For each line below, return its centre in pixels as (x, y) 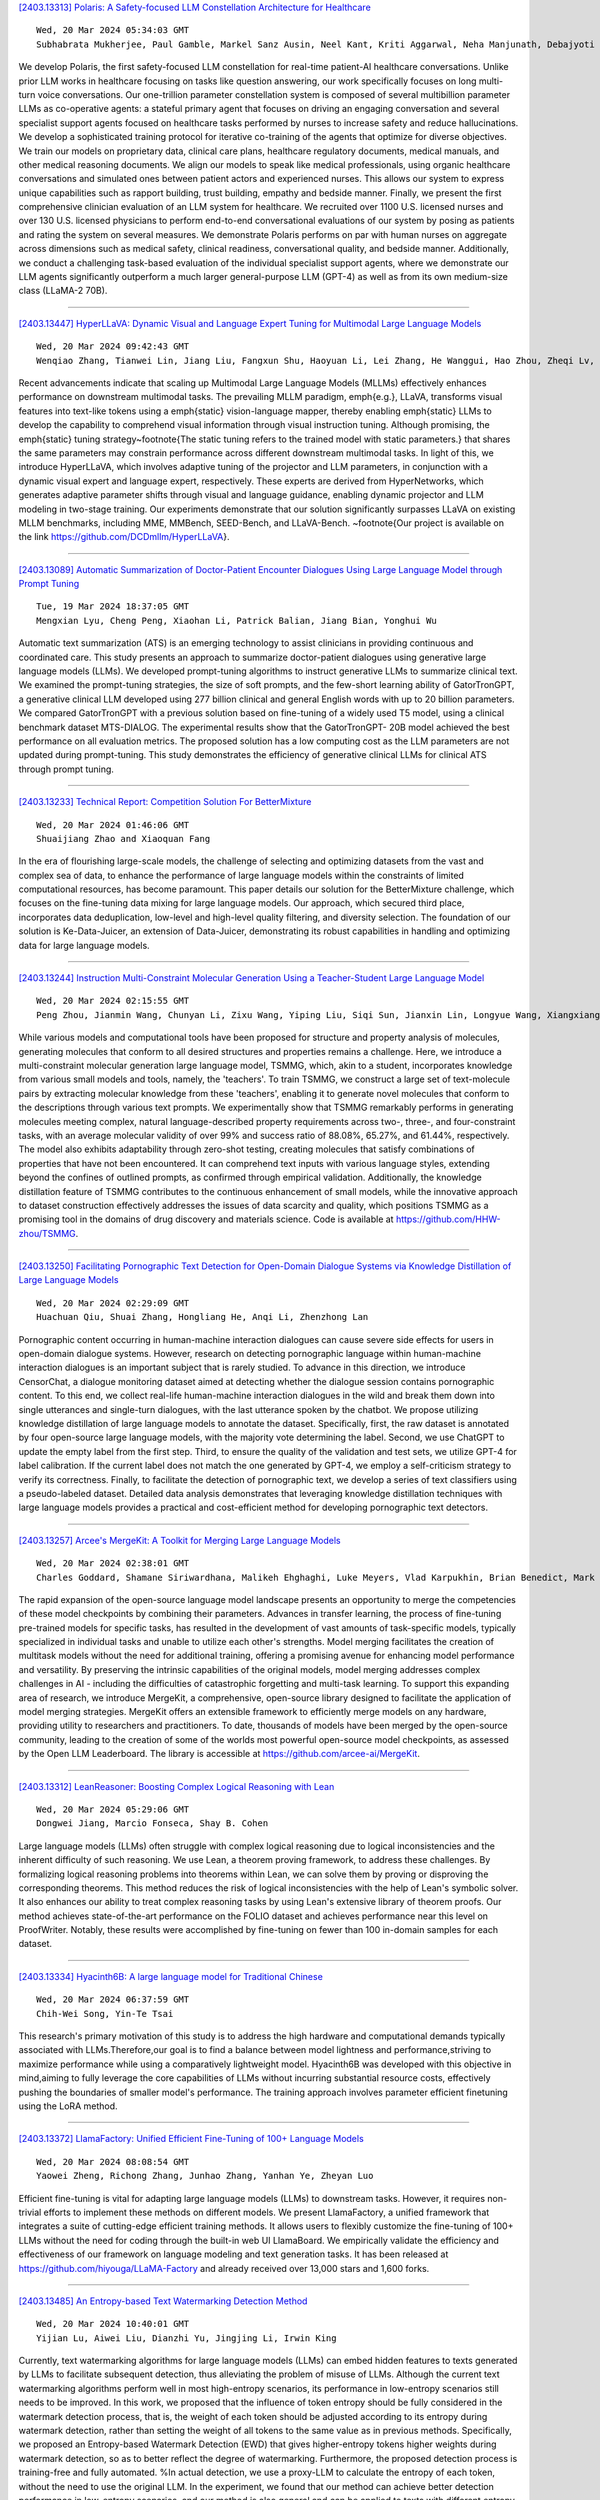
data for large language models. (84, 945)
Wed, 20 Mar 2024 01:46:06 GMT (113, 824)
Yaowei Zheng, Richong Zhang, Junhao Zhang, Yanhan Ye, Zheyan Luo (205, 2176)
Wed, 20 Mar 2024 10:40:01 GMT (113, 2324)
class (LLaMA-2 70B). (63, 291)
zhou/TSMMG (47, 1233)
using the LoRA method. (68, 2106)
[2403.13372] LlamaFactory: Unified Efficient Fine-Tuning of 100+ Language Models (191, 2139)
